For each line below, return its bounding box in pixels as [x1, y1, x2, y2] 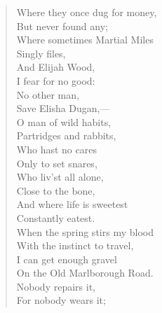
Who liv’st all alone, [16, 169, 104, 184]
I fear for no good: [16, 73, 95, 88]
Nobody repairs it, [16, 279, 95, 293]
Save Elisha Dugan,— [16, 101, 110, 116]
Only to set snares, [16, 155, 97, 170]
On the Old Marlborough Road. [16, 265, 154, 280]
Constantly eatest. [16, 210, 95, 225]
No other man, [16, 87, 79, 102]
